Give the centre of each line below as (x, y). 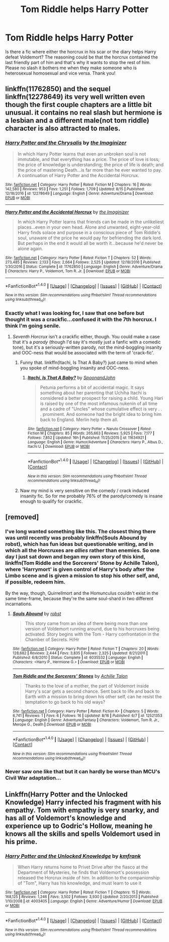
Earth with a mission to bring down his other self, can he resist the (93, 696)
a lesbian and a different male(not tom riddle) (77, 120)
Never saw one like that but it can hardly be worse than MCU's (83, 772)
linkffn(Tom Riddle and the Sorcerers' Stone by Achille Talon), (82, 563)
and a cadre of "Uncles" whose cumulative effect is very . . (101, 409)
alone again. (30, 248)
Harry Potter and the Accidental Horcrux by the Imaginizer (67, 212)
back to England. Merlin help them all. (79, 420)
